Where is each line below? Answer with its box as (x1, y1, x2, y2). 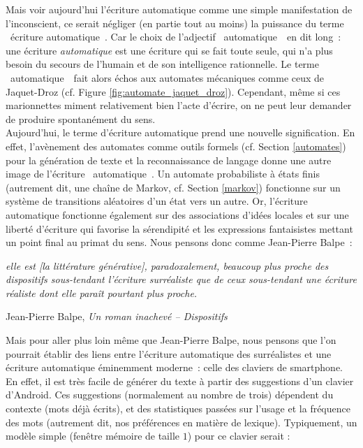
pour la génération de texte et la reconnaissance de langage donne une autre (6, 152, 332, 167)
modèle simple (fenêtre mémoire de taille (6, 428, 180, 443)
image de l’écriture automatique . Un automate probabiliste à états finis (6, 166, 320, 181)
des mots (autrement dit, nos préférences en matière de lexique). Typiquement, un (6, 414, 357, 429)
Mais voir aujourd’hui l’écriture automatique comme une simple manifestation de (6, 2, 353, 16)
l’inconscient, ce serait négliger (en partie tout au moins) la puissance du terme (6, 15, 344, 30)
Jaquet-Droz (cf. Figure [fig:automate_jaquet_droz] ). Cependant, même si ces (6, 84, 341, 99)
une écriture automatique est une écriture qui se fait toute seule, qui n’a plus (6, 43, 333, 57)
